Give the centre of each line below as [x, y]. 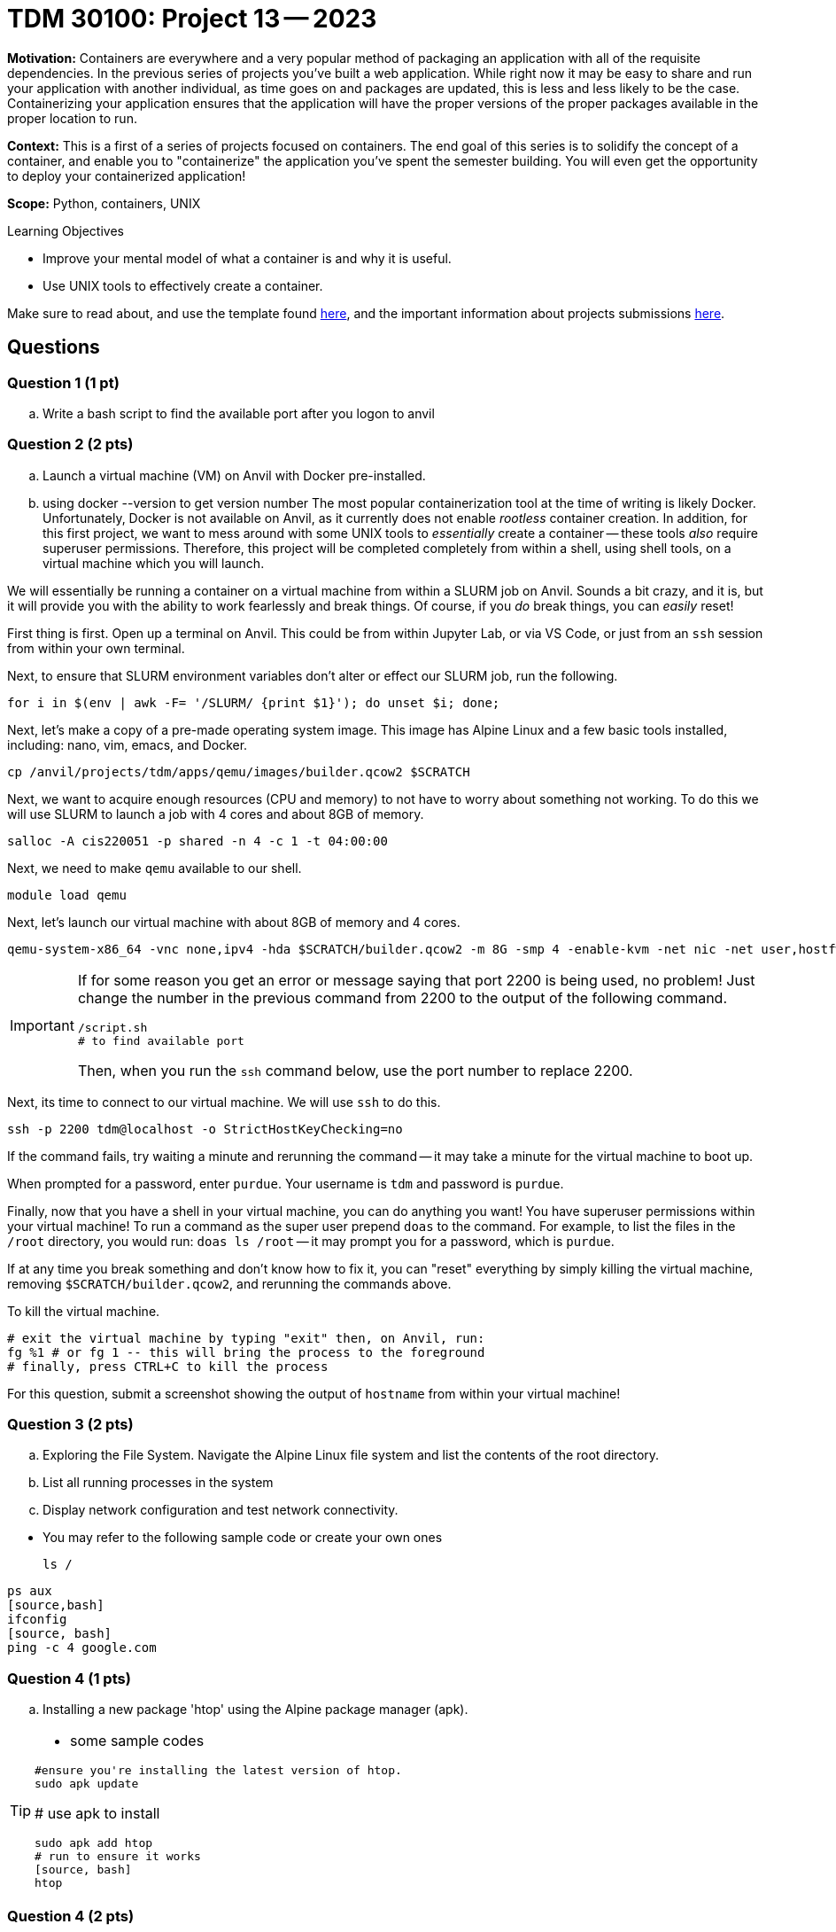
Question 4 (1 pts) [69, 1678]
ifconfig [37, 1620]
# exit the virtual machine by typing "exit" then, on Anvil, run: [246, 1338]
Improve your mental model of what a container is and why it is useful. [247, 258]
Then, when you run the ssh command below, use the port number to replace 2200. [355, 1070]
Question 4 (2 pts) [71, 1916]
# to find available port [161, 1040]
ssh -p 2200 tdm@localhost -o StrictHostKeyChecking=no [205, 1129]
